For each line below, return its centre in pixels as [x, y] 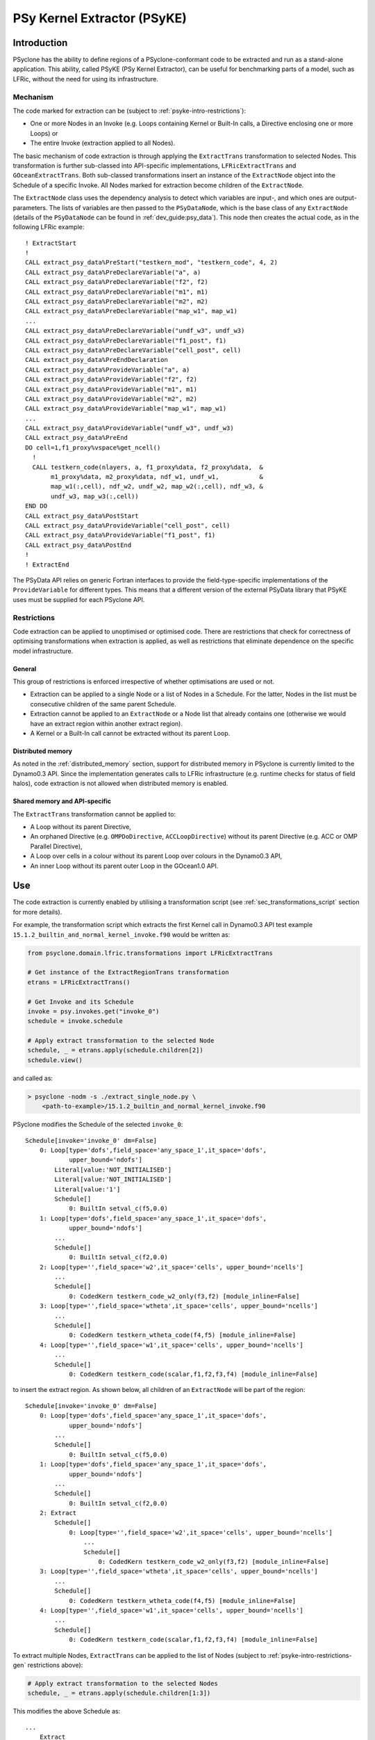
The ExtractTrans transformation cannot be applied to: [94, 814]
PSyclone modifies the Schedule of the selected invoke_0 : [98, 1125]
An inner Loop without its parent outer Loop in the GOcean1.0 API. [124, 866]
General [25, 669]
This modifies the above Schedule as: [67, 1711]
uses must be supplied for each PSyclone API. [79, 599]
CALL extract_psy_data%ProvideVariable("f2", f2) [111, 380]
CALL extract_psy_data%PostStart [82, 516]
